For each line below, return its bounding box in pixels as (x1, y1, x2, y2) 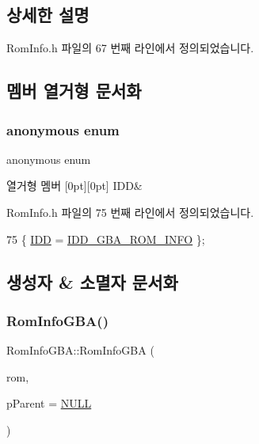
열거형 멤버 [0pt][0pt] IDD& (6, 177, 143, 194)
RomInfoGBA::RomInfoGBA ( (6, 342, 154, 359)
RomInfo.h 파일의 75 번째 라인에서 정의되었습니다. (6, 203, 254, 220)
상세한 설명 (6, 2, 90, 27)
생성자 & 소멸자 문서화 (6, 269, 178, 294)
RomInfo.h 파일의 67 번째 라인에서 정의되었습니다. (6, 40, 254, 56)
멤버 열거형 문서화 (6, 78, 142, 103)
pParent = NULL (6, 395, 92, 412)
